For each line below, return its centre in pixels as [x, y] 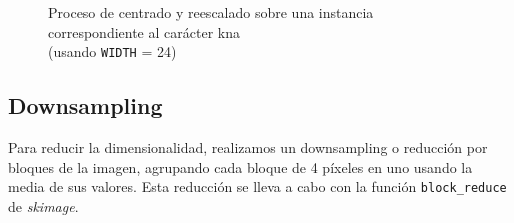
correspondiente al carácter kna [144, 31]
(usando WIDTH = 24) [112, 51]
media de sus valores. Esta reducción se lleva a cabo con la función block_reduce [257, 186]
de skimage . [43, 205]
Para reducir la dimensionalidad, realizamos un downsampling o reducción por [248, 147]
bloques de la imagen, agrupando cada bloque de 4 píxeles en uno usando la [240, 166]
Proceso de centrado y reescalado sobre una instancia [211, 12]
